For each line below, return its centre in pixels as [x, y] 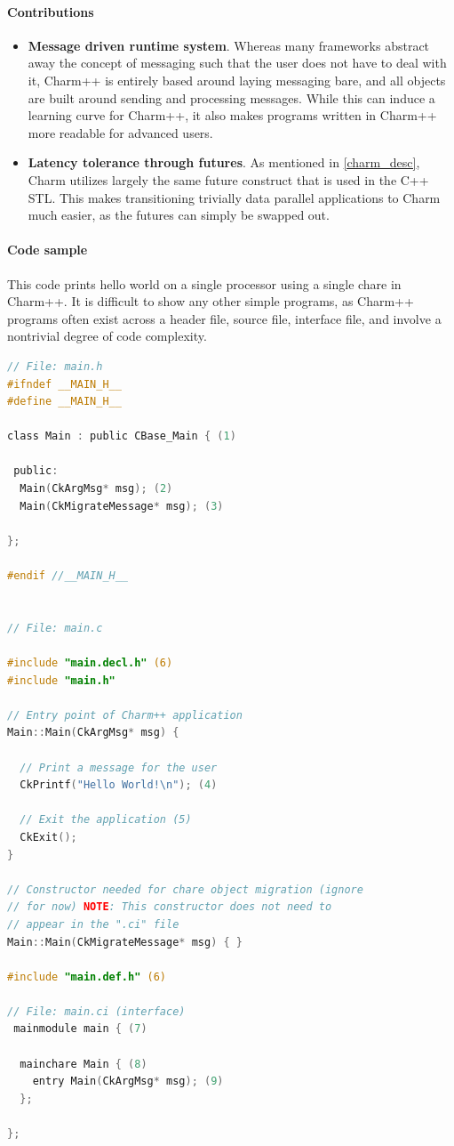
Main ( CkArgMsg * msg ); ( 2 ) [96, 489]
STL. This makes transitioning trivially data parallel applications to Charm [234, 197]
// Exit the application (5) [106, 820]
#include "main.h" [61, 680]
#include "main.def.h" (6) [87, 977]
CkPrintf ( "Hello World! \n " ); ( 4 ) [119, 785]
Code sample [48, 250]
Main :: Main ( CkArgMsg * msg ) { [93, 733]
